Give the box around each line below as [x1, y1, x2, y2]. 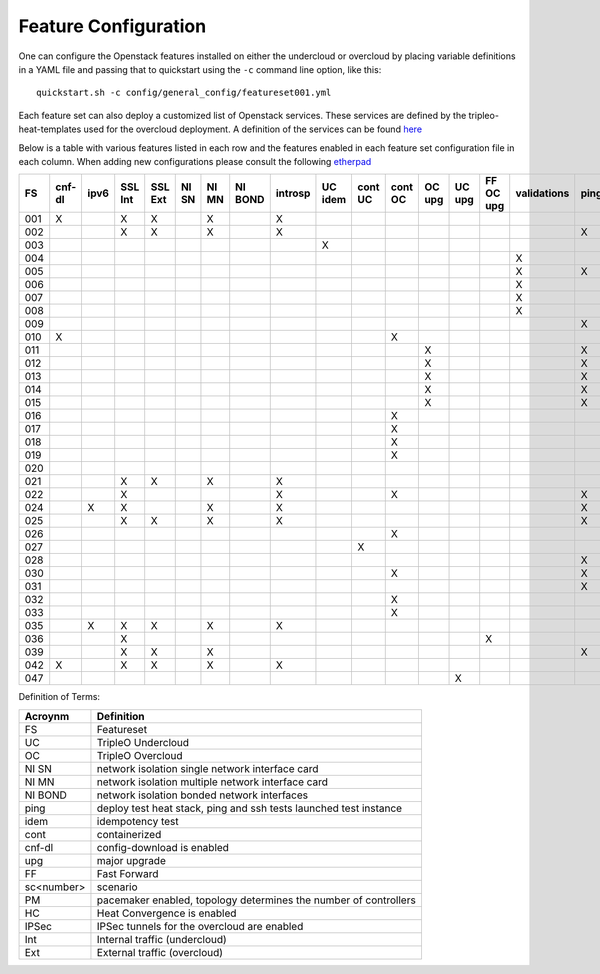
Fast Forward [96, 866, 159, 880]
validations [515, 186, 570, 200]
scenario [96, 880, 139, 894]
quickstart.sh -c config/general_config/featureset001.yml [36, 87, 332, 99]
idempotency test [96, 814, 179, 828]
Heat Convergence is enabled [96, 906, 237, 920]
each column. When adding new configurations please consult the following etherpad [18, 155, 372, 167]
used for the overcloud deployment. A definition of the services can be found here [83, 123, 423, 135]
